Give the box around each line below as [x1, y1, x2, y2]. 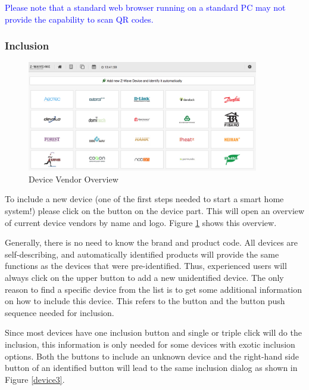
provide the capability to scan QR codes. [5, 13, 154, 25]
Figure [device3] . [5, 373, 65, 385]
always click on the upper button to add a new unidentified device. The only [5, 271, 284, 283]
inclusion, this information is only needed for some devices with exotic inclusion [5, 338, 295, 350]
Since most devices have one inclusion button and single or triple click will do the [5, 326, 302, 339]
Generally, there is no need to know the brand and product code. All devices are [5, 236, 298, 249]
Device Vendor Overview [29, 172, 118, 185]
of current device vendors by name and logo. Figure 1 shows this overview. [5, 216, 277, 228]
